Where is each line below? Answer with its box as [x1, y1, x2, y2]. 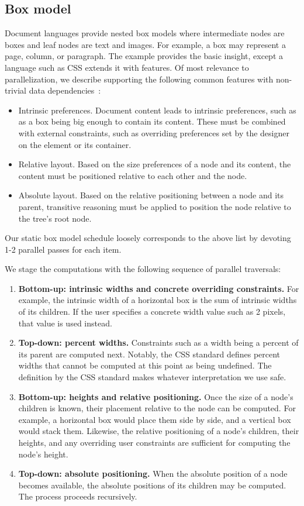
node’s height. [18, 448, 68, 460]
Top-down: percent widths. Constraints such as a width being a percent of [18, 336, 299, 349]
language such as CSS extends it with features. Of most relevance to [5, 61, 249, 73]
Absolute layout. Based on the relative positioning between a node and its [18, 189, 284, 201]
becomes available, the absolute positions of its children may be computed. [18, 479, 286, 491]
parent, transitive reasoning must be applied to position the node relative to [18, 200, 291, 212]
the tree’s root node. [18, 212, 92, 224]
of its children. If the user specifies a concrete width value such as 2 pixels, [18, 305, 286, 318]
